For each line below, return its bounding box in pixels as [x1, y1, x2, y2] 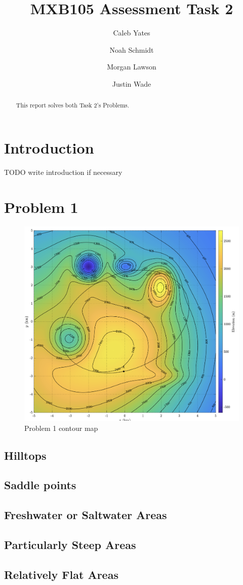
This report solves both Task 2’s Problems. [16, 101, 130, 109]
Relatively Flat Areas [4, 566, 118, 582]
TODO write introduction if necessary [4, 166, 123, 177]
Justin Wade [112, 78, 151, 89]
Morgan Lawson [107, 61, 156, 72]
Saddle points [4, 477, 76, 493]
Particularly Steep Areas [4, 536, 136, 552]
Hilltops [4, 447, 47, 463]
